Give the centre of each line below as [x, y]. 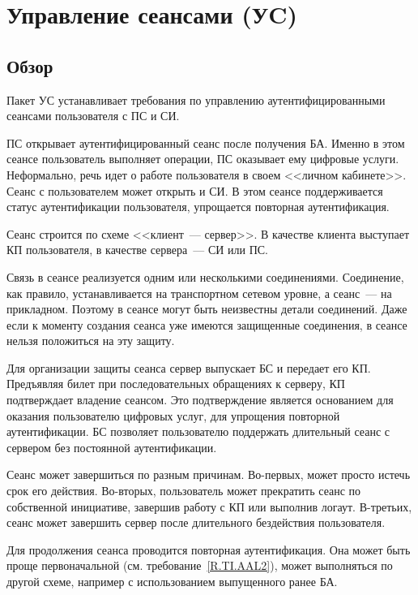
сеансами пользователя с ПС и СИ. [93, 116]
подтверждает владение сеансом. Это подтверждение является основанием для [200, 400]
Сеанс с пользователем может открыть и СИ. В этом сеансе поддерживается [195, 190]
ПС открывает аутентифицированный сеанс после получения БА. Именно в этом [206, 142]
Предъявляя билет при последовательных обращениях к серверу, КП [176, 384]
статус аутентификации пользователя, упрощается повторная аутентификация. [198, 207]
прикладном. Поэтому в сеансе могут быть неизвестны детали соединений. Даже [207, 309]
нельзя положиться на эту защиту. [91, 341]
